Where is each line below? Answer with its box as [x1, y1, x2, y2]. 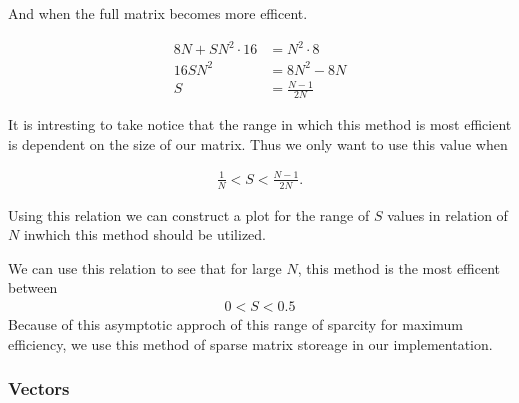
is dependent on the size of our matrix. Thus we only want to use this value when [8, 133, 508, 154]
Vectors [8, 376, 70, 401]
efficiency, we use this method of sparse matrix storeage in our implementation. [8, 333, 493, 354]
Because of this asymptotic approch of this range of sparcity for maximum [8, 314, 463, 334]
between [8, 277, 58, 298]
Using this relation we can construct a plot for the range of [8, 204, 370, 225]
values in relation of [387, 204, 508, 225]
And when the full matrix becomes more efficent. [8, 3, 308, 23]
